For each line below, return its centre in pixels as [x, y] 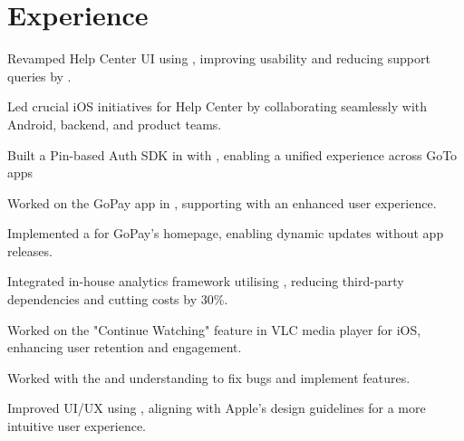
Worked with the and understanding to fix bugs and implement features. [209, 377]
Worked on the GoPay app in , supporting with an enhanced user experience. [222, 202]
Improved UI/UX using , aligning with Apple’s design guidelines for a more [217, 408]
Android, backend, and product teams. [115, 124]
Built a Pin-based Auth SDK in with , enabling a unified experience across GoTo [232, 154]
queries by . [39, 76]
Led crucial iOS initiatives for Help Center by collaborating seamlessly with [217, 106]
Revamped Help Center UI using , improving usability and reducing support [219, 58]
